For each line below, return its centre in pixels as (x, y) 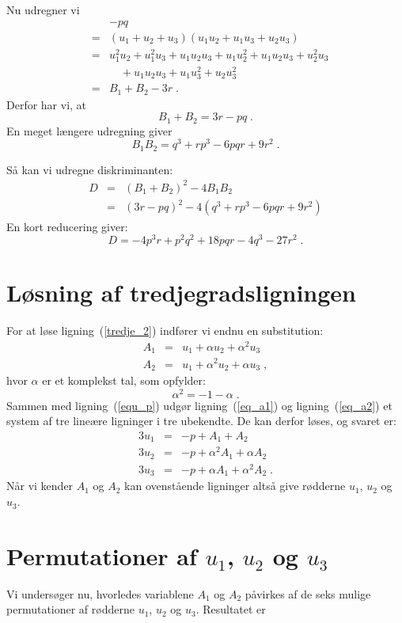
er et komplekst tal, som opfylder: (124, 380)
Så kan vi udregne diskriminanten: (90, 169)
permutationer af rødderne (70, 609)
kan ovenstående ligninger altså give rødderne (235, 486)
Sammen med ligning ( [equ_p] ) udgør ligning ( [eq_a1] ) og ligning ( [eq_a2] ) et (199, 405)
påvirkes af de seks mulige (308, 593)
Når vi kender (40, 486)
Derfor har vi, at (47, 104)
